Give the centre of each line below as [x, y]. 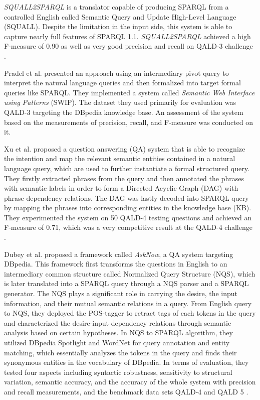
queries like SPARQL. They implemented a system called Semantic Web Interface [129, 92]
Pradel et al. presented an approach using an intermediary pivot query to [116, 73]
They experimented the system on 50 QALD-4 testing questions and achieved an [128, 217]
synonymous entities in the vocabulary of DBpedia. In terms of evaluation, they [126, 362]
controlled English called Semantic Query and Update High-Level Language [120, 16]
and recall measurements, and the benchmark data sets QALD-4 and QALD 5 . [126, 391]
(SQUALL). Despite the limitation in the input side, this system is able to [118, 26]
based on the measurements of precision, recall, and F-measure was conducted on [128, 122]
